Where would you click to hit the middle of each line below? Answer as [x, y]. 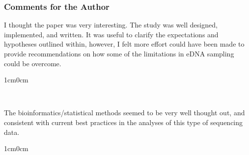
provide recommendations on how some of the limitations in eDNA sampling [119, 53]
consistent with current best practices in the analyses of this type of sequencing [124, 122]
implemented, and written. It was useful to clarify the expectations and [111, 34]
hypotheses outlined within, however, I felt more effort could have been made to [124, 44]
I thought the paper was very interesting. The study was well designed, [111, 25]
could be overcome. [33, 63]
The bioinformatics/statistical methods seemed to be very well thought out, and [124, 113]
